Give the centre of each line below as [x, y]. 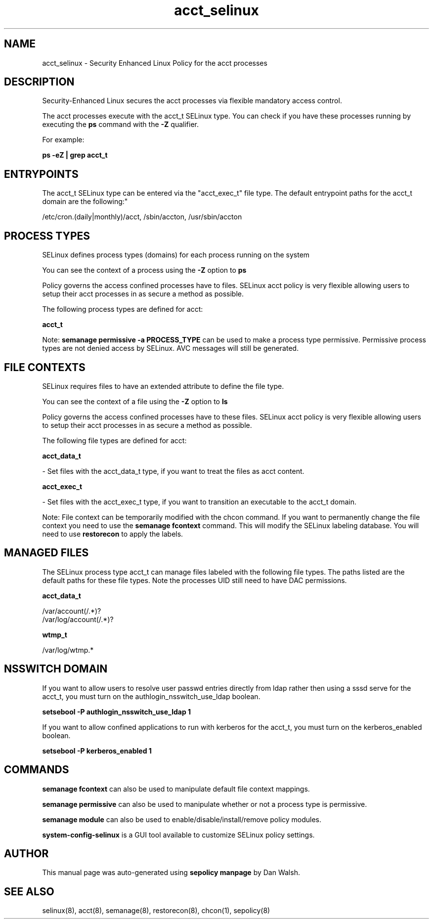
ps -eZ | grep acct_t [75, 155]
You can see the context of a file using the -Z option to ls [135, 401]
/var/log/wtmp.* [68, 650]
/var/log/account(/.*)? [78, 619]
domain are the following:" [85, 202]
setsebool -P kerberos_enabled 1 [97, 751]
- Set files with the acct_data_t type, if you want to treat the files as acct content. [173, 471]
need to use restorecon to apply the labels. [113, 534]
